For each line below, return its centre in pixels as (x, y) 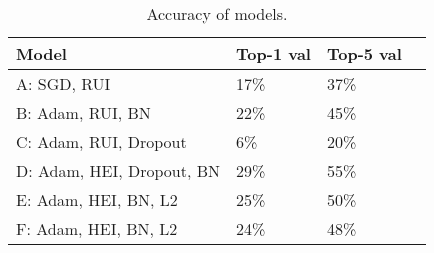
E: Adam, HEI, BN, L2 (97, 199)
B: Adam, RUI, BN (83, 112)
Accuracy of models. (217, 13)
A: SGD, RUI (63, 83)
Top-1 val (273, 53)
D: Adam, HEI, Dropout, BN (118, 170)
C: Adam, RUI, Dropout (101, 141)
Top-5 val (364, 53)
